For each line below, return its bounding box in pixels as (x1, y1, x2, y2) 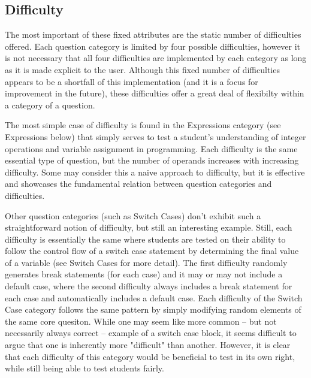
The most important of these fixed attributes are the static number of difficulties (5, 28, 301, 41)
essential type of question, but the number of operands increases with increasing (5, 154, 299, 167)
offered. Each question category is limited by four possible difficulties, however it (5, 40, 301, 52)
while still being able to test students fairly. (5, 362, 164, 374)
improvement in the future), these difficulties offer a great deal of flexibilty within (5, 87, 304, 99)
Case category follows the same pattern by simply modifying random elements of (5, 303, 301, 316)
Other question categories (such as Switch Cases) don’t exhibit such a (5, 209, 261, 222)
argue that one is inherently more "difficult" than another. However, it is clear (5, 338, 291, 351)
